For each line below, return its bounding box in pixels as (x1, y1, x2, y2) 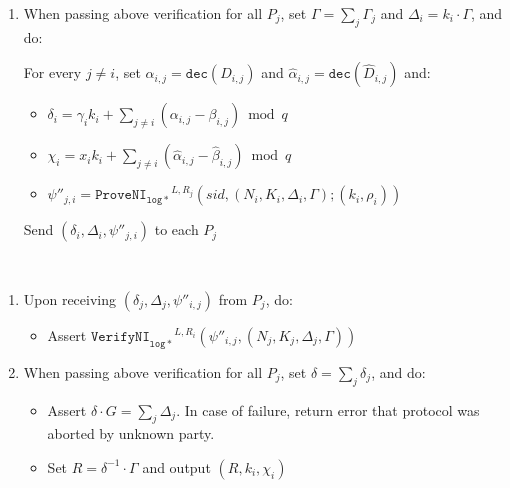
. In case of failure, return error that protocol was (176, 399, 480, 420)
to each (154, 219, 199, 240)
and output (142, 456, 211, 477)
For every (23, 62, 82, 83)
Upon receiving (23, 288, 117, 309)
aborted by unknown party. (47, 423, 215, 444)
